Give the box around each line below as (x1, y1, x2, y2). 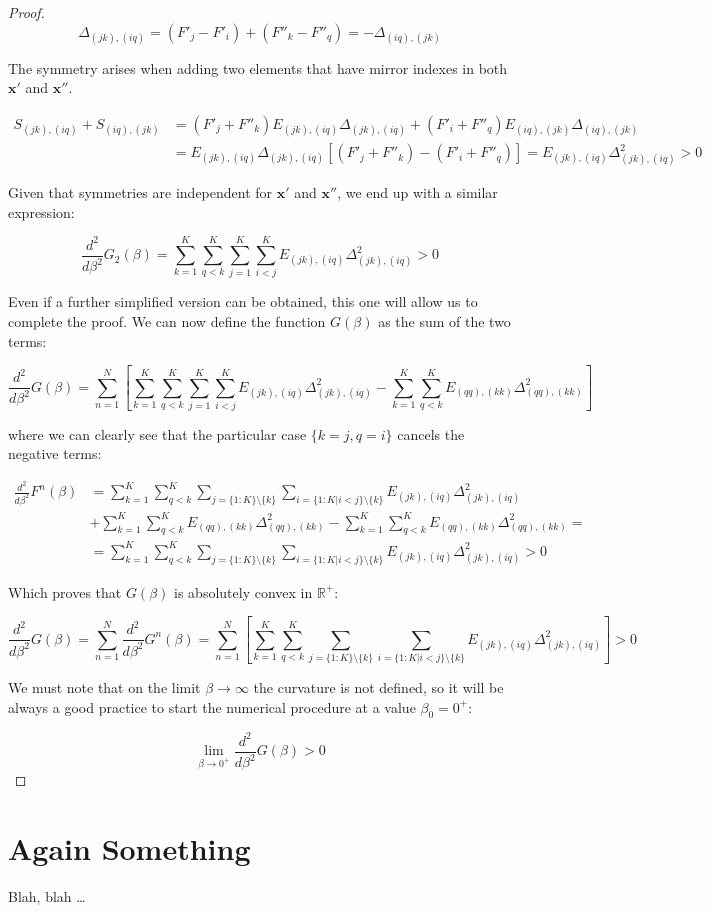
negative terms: (8, 443, 102, 464)
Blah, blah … (8, 885, 86, 906)
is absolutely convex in (174, 581, 313, 602)
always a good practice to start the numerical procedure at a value (8, 696, 416, 717)
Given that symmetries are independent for (8, 181, 273, 202)
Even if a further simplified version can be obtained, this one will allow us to (8, 291, 478, 312)
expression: (8, 201, 75, 222)
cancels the (397, 423, 465, 444)
